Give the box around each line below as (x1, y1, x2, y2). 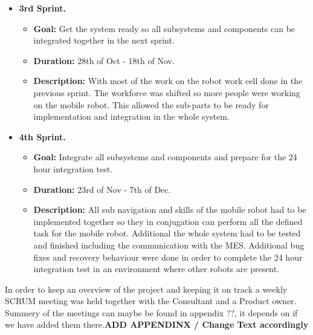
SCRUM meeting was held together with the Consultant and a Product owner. (5, 294, 297, 307)
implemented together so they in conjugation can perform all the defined (33, 215, 303, 227)
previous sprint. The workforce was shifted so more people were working (33, 86, 300, 99)
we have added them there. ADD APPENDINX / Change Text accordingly (5, 318, 309, 331)
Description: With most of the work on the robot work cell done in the (33, 74, 303, 87)
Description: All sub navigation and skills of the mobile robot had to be (33, 203, 306, 216)
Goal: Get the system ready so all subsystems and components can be (33, 22, 295, 34)
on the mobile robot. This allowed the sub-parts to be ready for (33, 98, 269, 111)
